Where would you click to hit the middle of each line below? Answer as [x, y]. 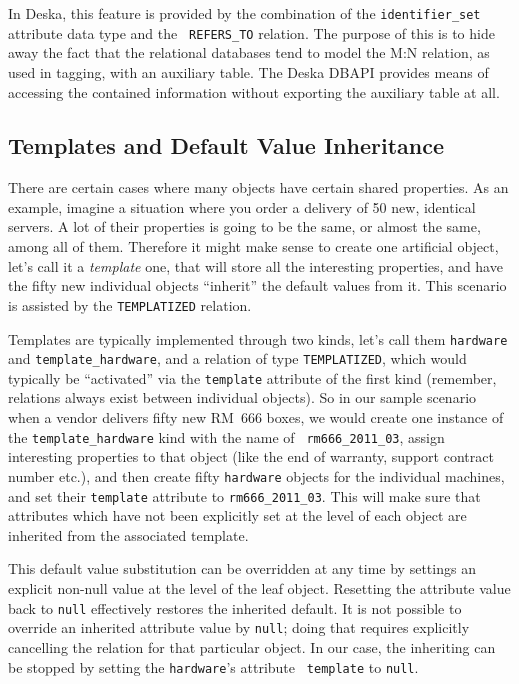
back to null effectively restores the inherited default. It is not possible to [235, 607]
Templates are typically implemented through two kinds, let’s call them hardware [258, 338]
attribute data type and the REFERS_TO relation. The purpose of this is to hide [251, 32]
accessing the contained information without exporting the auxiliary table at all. [254, 91]
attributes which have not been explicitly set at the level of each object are [237, 515]
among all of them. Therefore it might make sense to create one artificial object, [253, 246]
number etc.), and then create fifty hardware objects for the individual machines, [256, 475]
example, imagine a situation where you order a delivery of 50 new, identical [242, 206]
